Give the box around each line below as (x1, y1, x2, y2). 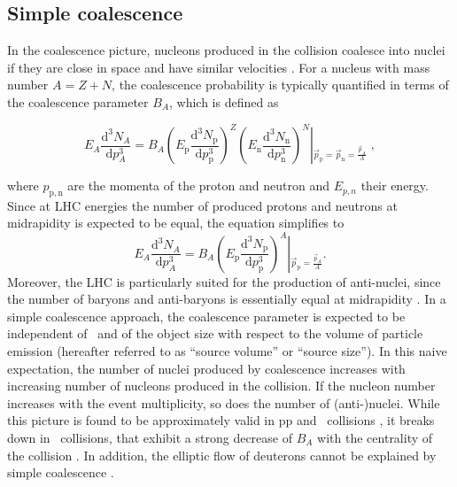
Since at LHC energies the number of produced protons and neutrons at (7, 196, 398, 214)
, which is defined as (169, 92, 279, 111)
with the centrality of (317, 428, 433, 446)
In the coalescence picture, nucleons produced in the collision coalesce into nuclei (7, 41, 445, 59)
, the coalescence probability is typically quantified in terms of (112, 75, 449, 94)
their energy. (360, 176, 429, 195)
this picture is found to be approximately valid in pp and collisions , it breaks (7, 411, 435, 429)
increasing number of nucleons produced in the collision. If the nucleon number (7, 376, 436, 395)
